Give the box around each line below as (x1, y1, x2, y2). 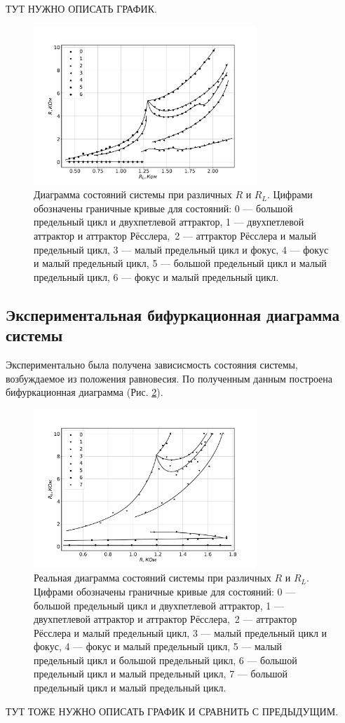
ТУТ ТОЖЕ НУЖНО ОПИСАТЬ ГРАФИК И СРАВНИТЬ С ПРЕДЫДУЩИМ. (6, 703, 339, 718)
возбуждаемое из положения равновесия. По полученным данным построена (6, 371, 333, 385)
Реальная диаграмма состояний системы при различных (34, 570, 271, 585)
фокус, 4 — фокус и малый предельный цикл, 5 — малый (34, 639, 283, 654)
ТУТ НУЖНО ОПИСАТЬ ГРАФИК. (6, 1, 157, 15)
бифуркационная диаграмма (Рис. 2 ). (6, 385, 163, 399)
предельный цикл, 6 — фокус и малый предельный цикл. (34, 269, 279, 284)
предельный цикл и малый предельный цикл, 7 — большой (34, 666, 288, 681)
